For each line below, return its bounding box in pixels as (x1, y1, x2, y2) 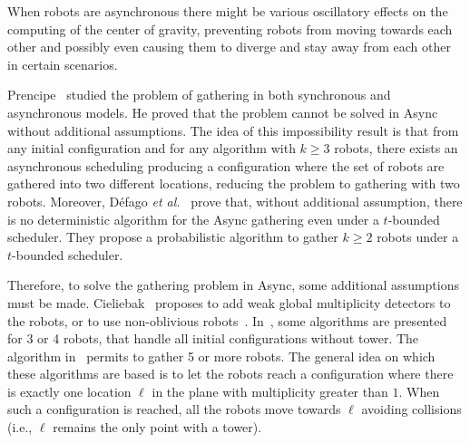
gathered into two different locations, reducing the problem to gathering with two (7, 174, 460, 193)
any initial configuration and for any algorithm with (7, 139, 296, 158)
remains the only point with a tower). (53, 418, 262, 437)
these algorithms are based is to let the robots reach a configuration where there (7, 364, 454, 383)
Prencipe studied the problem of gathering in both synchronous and (7, 85, 391, 104)
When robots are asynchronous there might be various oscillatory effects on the (7, 2, 448, 20)
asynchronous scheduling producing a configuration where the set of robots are (7, 156, 445, 175)
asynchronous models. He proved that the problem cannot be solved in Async (7, 102, 438, 121)
